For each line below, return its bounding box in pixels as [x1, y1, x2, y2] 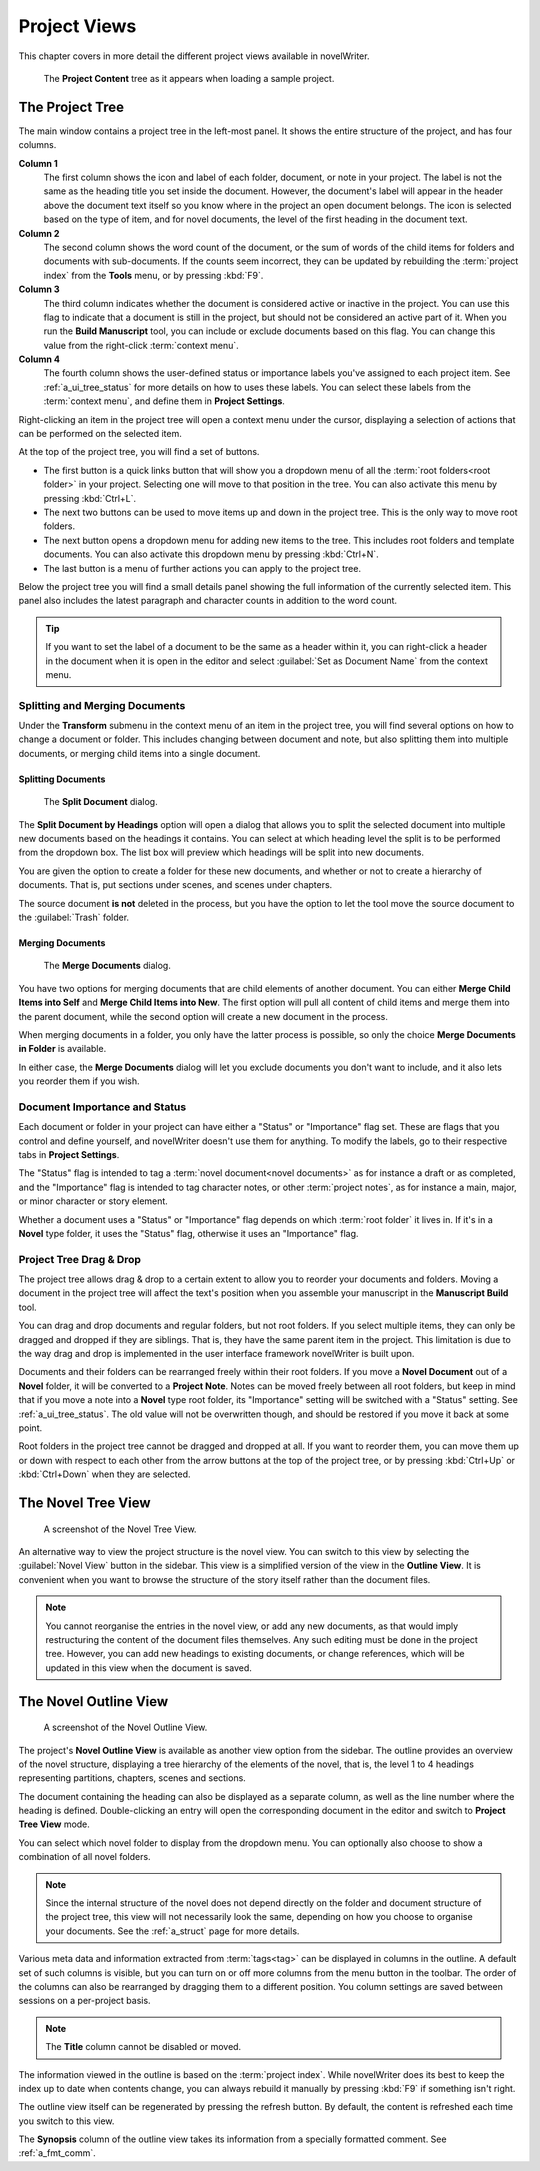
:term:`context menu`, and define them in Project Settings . [43, 395, 285, 407]
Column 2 [18, 227, 60, 239]
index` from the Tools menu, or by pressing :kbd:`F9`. [43, 269, 264, 281]
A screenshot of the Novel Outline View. [43, 1721, 208, 1734]
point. [18, 1422, 43, 1434]
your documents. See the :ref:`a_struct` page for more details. [45, 1925, 300, 1937]
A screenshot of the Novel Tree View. [43, 1523, 197, 1535]
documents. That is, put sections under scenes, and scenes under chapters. [18, 879, 333, 891]
